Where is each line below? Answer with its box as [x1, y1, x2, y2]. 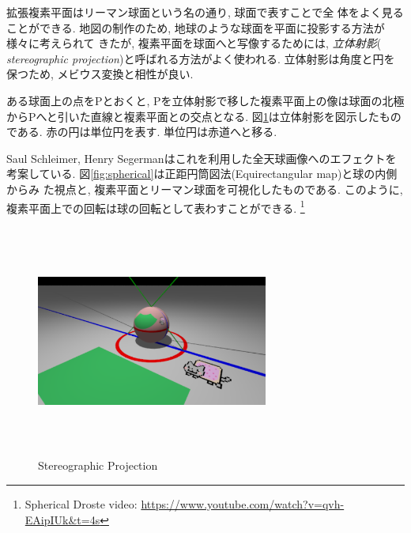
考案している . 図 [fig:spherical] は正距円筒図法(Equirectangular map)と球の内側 [6, 165, 398, 182]
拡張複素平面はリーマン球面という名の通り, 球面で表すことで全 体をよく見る [6, 4, 404, 20]
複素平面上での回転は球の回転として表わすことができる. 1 [6, 197, 305, 216]
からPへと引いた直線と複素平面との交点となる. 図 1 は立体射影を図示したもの [6, 108, 402, 124]
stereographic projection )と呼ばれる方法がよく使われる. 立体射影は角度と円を [6, 50, 395, 66]
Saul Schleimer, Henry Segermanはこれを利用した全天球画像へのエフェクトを [6, 149, 397, 166]
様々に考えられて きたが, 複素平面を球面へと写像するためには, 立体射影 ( [6, 35, 382, 51]
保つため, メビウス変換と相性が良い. [6, 66, 194, 82]
